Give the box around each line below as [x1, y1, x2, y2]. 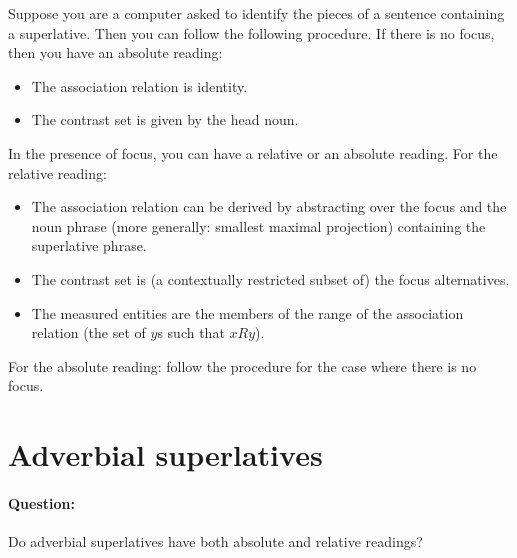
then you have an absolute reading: [8, 42, 223, 63]
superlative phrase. [31, 235, 147, 256]
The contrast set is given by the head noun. [31, 109, 299, 130]
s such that [157, 322, 225, 343]
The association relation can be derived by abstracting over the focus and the [31, 196, 507, 217]
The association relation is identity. [31, 75, 248, 96]
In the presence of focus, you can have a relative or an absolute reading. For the [8, 142, 498, 163]
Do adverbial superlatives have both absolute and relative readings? [8, 531, 423, 552]
